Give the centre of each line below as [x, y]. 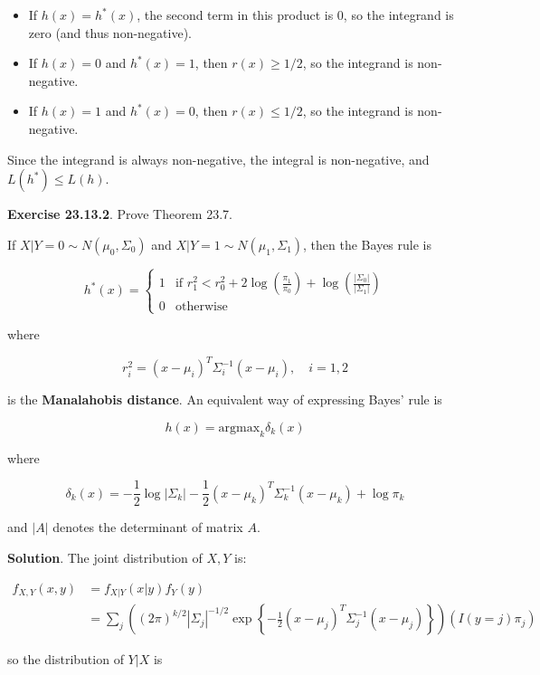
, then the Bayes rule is [367, 244]
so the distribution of [66, 659]
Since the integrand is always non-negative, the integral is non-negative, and [218, 159]
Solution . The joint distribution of [105, 558]
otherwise [201, 307]
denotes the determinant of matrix [148, 527]
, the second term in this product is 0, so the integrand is [295, 14]
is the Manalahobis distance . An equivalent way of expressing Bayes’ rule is [225, 399]
